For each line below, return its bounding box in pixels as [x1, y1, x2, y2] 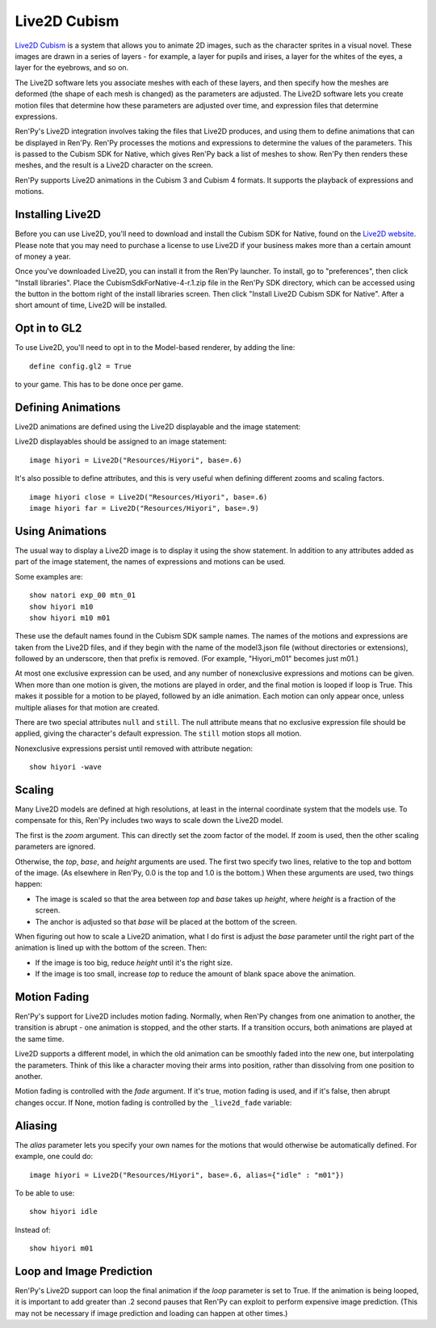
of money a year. [15, 251, 72, 261]
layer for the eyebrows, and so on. [15, 63, 129, 73]
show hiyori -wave [29, 762, 103, 772]
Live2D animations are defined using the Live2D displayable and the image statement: [15, 422, 301, 432]
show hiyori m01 [29, 1244, 94, 1253]
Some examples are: [15, 571, 83, 581]
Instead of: [15, 1225, 52, 1234]
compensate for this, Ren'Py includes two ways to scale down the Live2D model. [15, 816, 284, 825]
